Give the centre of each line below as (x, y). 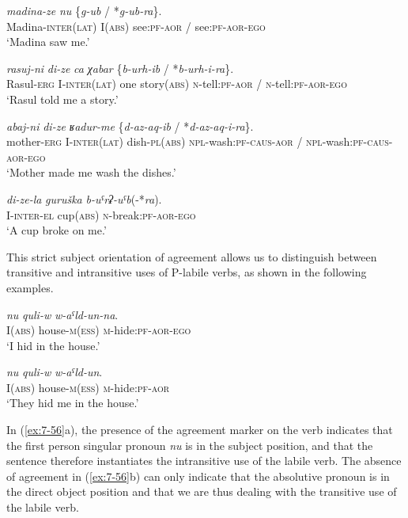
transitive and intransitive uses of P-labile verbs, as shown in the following (187, 272)
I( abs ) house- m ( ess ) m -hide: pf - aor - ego (99, 330)
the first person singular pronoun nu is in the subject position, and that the (190, 445)
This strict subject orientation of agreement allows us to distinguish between (192, 256)
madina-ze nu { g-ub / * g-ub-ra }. (84, 10)
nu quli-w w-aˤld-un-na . (62, 314)
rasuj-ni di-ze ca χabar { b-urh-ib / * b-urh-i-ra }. (120, 68)
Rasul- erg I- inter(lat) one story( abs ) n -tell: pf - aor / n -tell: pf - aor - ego (177, 84)
